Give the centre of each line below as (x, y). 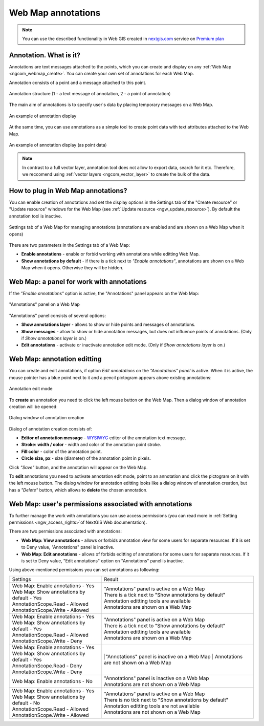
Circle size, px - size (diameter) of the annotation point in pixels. (86, 458)
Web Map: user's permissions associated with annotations (100, 504)
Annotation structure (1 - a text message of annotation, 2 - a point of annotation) (90, 94)
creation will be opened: (33, 406)
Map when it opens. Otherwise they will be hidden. (72, 268)
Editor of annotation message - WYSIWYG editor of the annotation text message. (104, 438)
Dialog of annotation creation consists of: (51, 429)
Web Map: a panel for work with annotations (78, 282)
